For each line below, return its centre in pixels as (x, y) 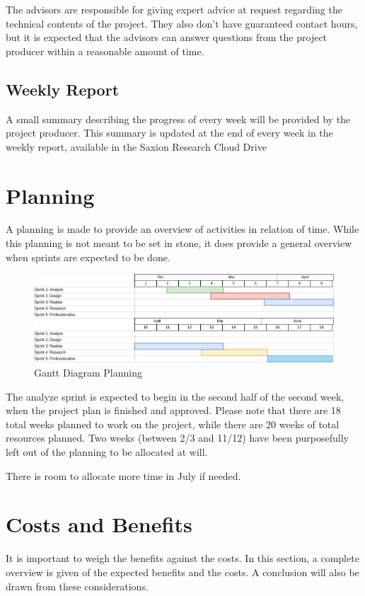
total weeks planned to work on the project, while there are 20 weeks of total (173, 424)
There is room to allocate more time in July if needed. (123, 475)
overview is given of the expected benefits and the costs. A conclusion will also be (182, 572)
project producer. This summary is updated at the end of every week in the (169, 133)
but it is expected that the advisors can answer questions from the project (167, 37)
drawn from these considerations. (77, 586)
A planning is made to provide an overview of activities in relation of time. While (182, 229)
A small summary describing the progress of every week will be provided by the (178, 119)
